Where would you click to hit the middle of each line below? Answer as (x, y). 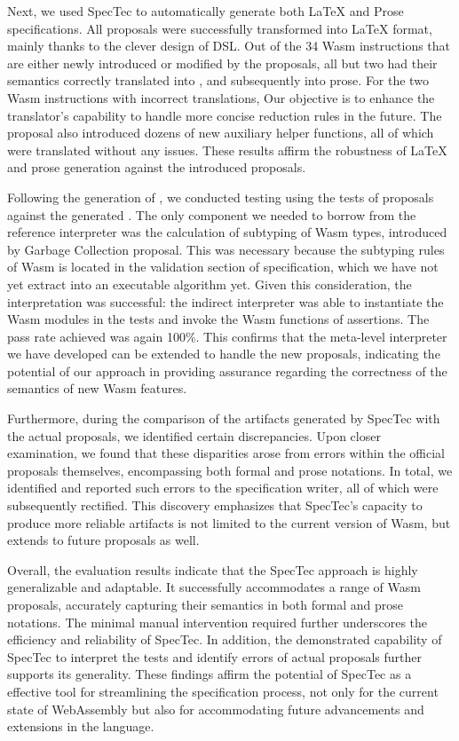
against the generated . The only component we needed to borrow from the (212, 214)
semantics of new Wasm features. (97, 388)
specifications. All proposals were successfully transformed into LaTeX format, (220, 28)
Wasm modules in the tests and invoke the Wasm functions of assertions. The (218, 319)
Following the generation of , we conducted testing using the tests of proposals (221, 197)
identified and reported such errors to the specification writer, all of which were (223, 488)
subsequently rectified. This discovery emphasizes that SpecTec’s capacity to (215, 505)
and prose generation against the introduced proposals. (157, 167)
